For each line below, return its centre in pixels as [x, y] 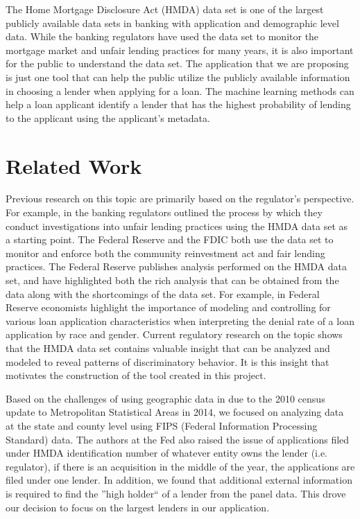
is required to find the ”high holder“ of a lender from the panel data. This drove [176, 493]
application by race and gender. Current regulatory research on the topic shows [174, 334]
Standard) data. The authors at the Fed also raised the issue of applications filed [178, 439]
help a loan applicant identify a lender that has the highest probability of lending [178, 104]
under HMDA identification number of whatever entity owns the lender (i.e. [167, 453]
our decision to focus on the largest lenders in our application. [138, 507]
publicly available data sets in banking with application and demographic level [172, 23]
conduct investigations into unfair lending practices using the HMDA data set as [177, 226]
